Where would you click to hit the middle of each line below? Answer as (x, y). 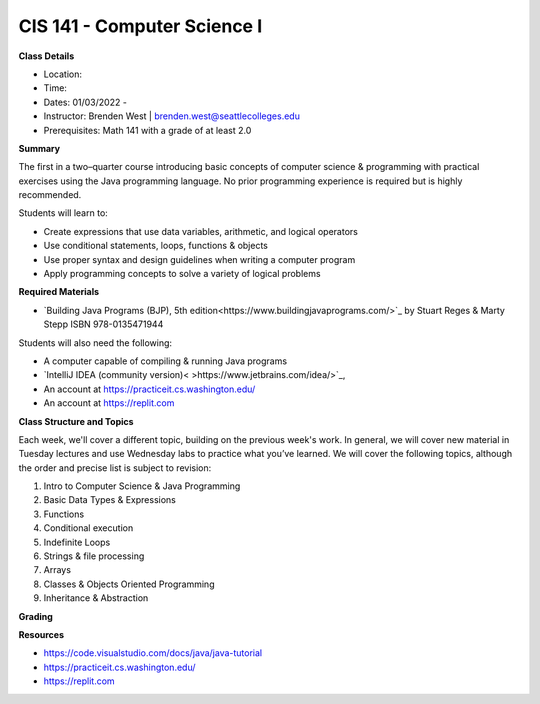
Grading (36, 616)
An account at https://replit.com (109, 403)
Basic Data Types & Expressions (110, 500)
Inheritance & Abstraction (96, 598)
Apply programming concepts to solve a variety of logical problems (182, 274)
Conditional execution (88, 528)
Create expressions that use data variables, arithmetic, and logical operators (201, 231)
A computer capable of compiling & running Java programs (165, 361)
